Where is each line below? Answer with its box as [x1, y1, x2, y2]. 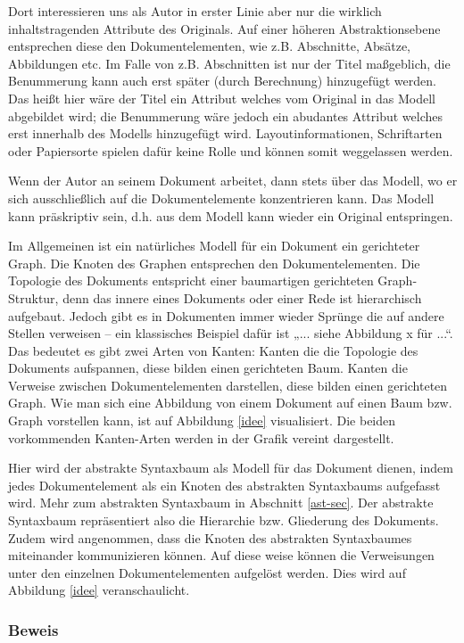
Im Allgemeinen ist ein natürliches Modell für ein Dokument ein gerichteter [8, 236, 420, 255]
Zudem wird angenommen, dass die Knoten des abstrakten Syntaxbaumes [8, 528, 412, 547]
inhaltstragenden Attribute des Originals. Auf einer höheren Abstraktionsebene [8, 19, 441, 37]
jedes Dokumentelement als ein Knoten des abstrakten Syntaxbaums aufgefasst [8, 475, 441, 494]
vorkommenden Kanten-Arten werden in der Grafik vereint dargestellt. [8, 428, 394, 447]
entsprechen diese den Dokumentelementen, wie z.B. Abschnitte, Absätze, [8, 37, 411, 55]
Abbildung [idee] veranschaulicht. [8, 581, 190, 599]
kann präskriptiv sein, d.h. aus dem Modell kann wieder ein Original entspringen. [8, 206, 453, 225]
